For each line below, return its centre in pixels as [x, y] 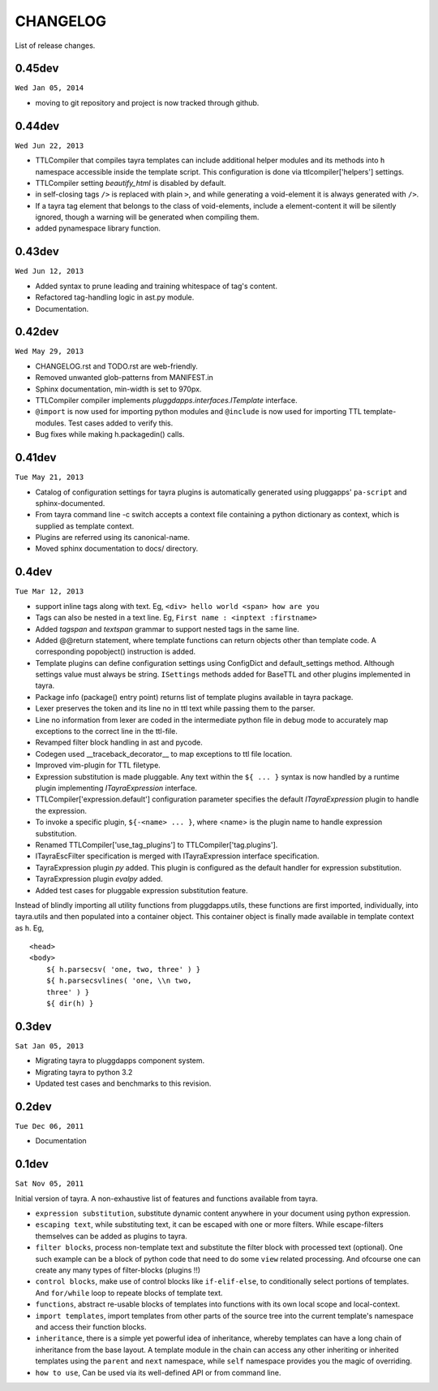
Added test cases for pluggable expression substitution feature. [142, 890]
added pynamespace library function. [98, 228]
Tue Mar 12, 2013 [49, 592]
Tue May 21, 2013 [49, 477]
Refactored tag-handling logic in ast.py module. [115, 297]
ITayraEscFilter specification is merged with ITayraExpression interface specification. [177, 856]
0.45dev [37, 69]
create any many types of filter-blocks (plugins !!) [118, 1270]
